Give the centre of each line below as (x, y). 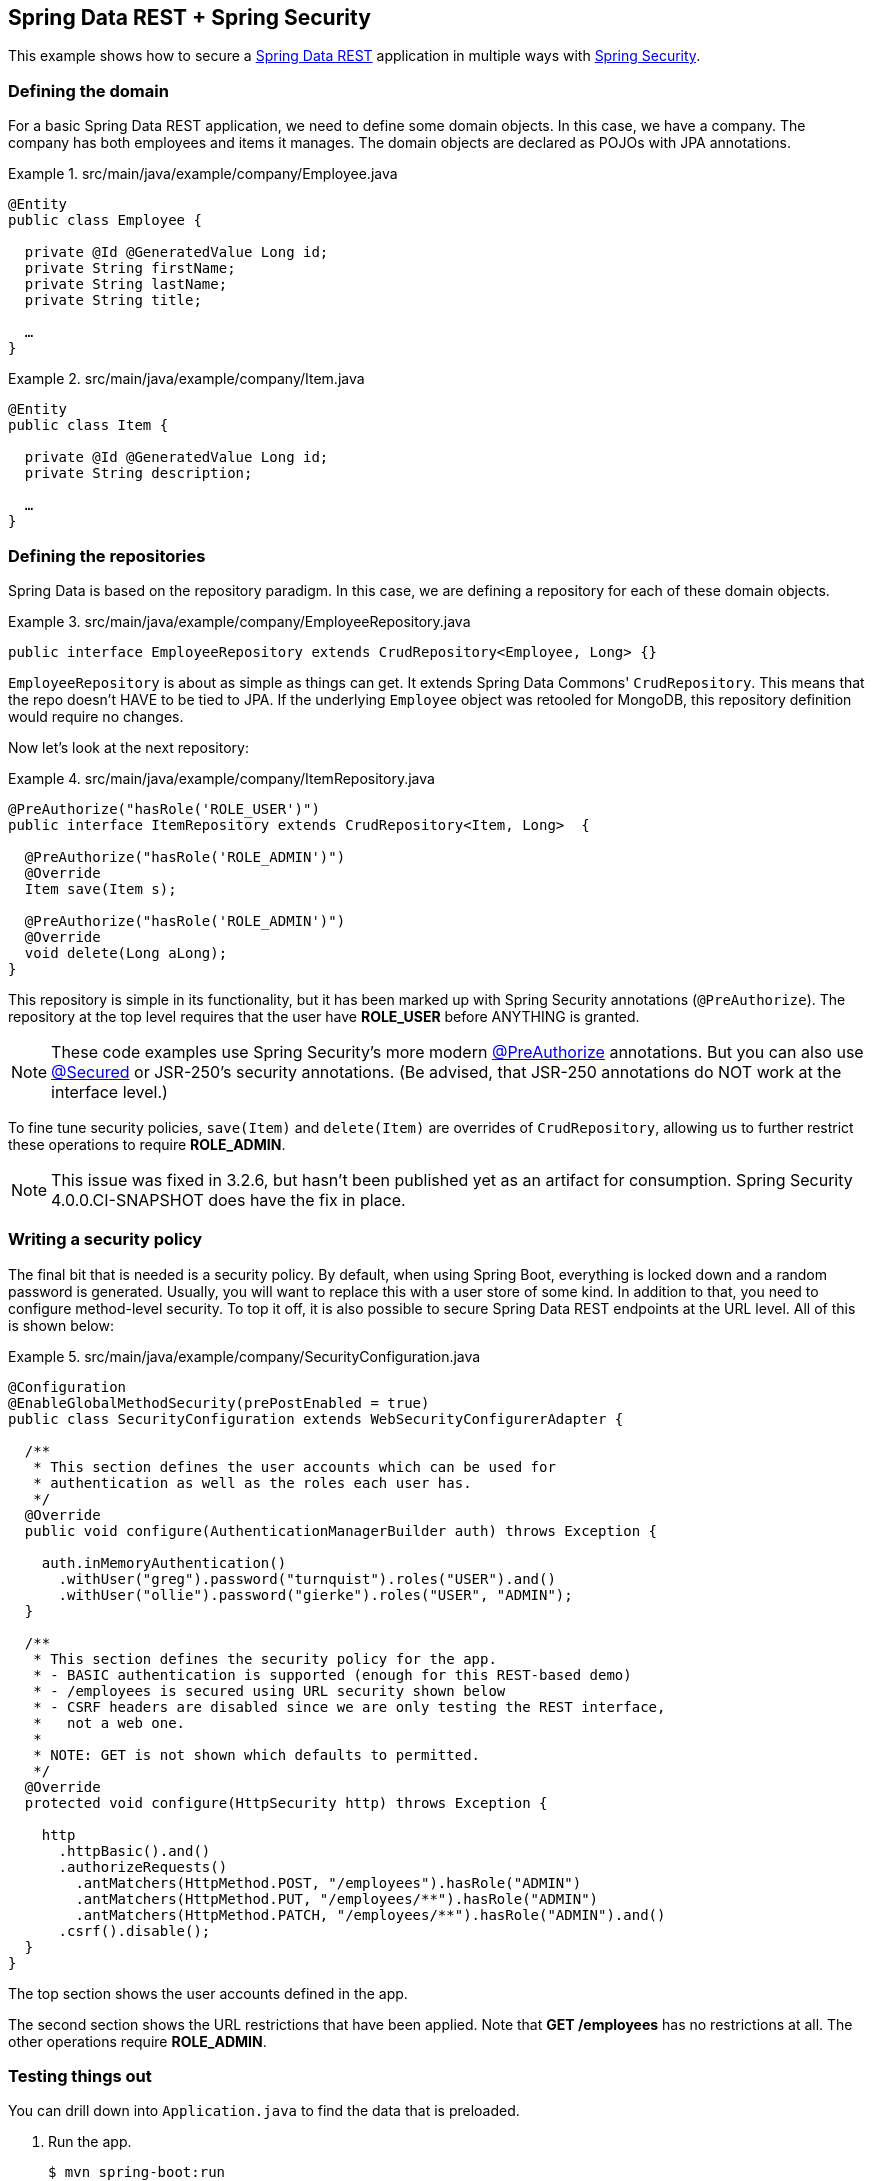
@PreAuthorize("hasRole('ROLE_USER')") (164, 808)
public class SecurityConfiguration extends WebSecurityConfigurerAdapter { (316, 1418)
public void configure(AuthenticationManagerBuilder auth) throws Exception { (341, 1530)
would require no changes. (96, 716)
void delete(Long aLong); (126, 952)
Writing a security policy (105, 1239)
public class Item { (88, 425)
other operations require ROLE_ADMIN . (137, 2041)
